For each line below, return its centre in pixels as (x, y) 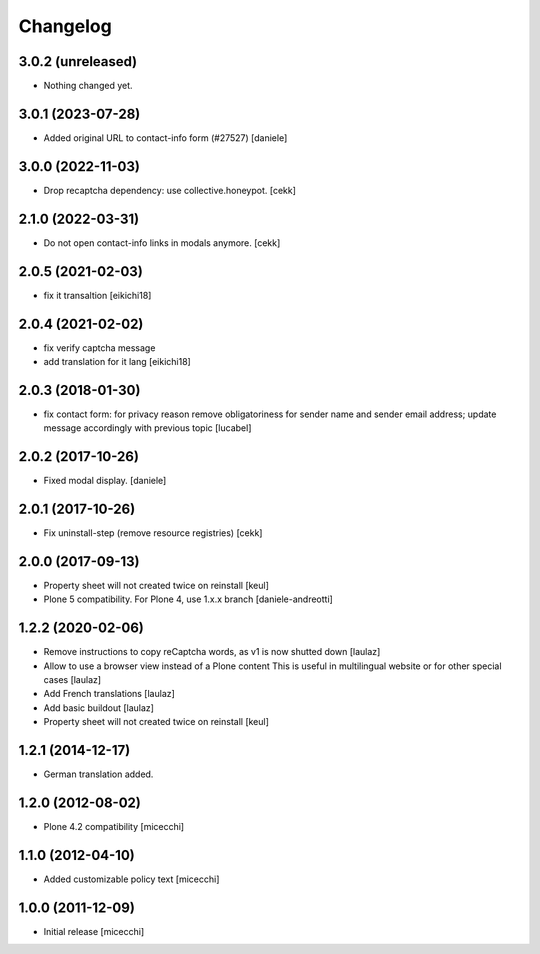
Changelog (65, 26)
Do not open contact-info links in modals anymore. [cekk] (162, 242)
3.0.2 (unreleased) (78, 61)
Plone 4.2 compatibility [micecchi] (114, 827)
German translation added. (98, 774)
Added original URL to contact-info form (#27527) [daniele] (165, 137)
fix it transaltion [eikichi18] (97, 295)
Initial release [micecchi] (94, 931)
